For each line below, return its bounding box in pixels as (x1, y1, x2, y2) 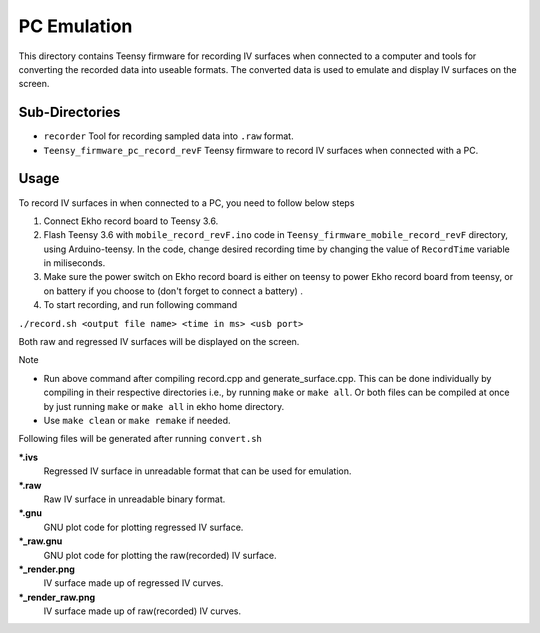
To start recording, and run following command (43, 299, 238, 311)
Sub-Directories (18, 104, 121, 121)
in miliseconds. (43, 257, 106, 269)
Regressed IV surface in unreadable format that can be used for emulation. (43, 465, 352, 477)
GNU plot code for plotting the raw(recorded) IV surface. (43, 549, 277, 561)
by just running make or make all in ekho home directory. (43, 400, 285, 412)
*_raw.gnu (18, 535, 63, 547)
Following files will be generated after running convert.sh (18, 433, 262, 445)
